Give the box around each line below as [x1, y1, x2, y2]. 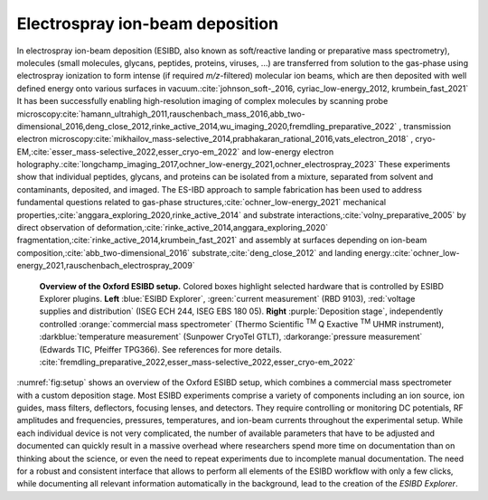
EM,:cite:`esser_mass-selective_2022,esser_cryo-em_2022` [16, 146, 240, 157]
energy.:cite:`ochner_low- [364, 247, 460, 258]
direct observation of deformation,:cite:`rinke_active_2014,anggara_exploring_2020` [16, 222, 329, 233]
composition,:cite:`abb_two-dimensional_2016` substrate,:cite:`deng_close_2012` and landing [16, 247, 363, 258]
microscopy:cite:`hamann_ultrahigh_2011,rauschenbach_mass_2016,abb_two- [16, 108, 306, 119]
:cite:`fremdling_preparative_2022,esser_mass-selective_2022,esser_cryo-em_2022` [39, 356, 356, 367]
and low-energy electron [241, 146, 334, 157]
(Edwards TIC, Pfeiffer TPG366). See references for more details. [39, 344, 282, 354]
